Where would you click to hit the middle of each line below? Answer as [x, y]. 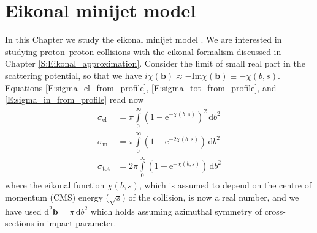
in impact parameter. [77, 223]
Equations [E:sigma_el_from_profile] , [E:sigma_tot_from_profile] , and [141, 87]
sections [20, 223]
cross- [275, 211]
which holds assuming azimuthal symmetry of [176, 211]
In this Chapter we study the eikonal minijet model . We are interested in [143, 39]
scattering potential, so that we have [74, 75]
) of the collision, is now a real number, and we [211, 197]
